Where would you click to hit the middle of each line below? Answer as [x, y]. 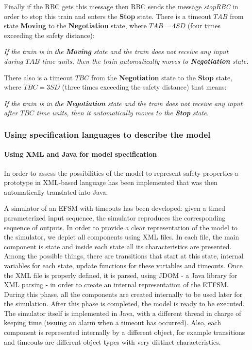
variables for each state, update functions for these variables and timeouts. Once [123, 265]
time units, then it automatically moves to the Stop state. [123, 113]
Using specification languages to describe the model [107, 134]
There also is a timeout [38, 77]
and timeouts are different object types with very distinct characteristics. [112, 341]
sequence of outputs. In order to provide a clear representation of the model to [121, 227]
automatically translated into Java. [56, 192]
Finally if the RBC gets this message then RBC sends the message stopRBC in [121, 6]
